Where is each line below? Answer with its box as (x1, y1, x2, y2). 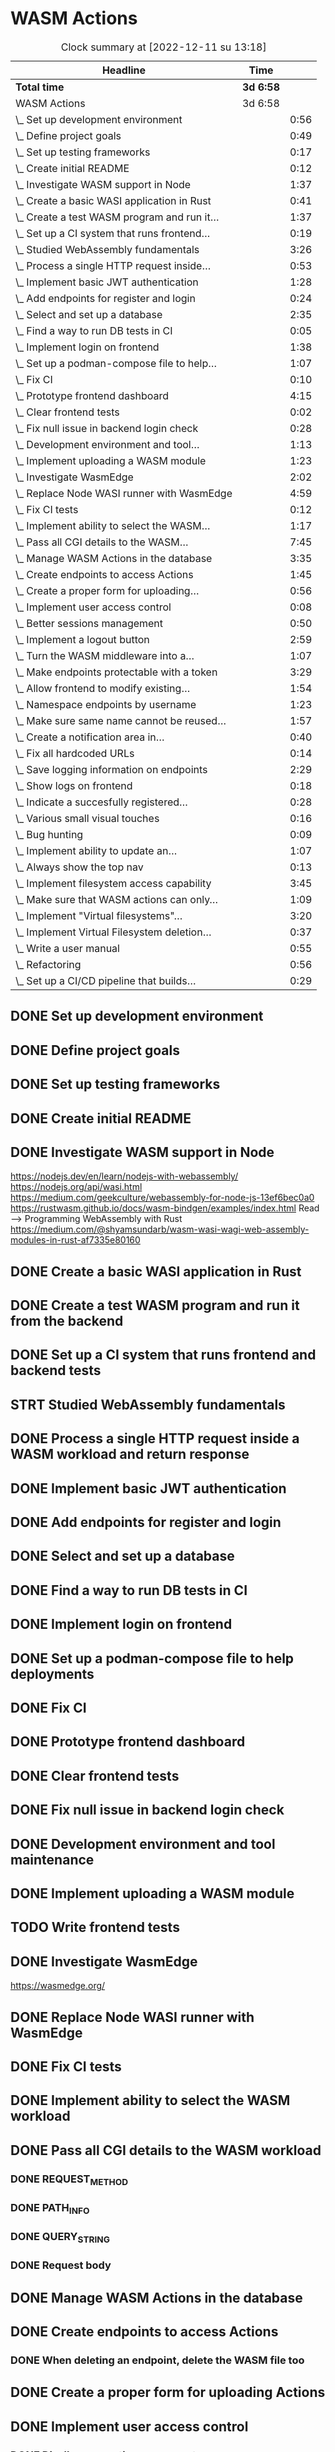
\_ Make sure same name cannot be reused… (15, 713, 227, 727)
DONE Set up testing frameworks (10, 1076, 221, 1093)
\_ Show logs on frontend (15, 778, 133, 792)
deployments (10, 1665, 95, 1682)
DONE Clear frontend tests (10, 1767, 180, 1784)
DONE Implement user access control (10, 2418, 249, 2435)
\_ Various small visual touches (15, 811, 160, 825)
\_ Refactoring (15, 957, 82, 971)
